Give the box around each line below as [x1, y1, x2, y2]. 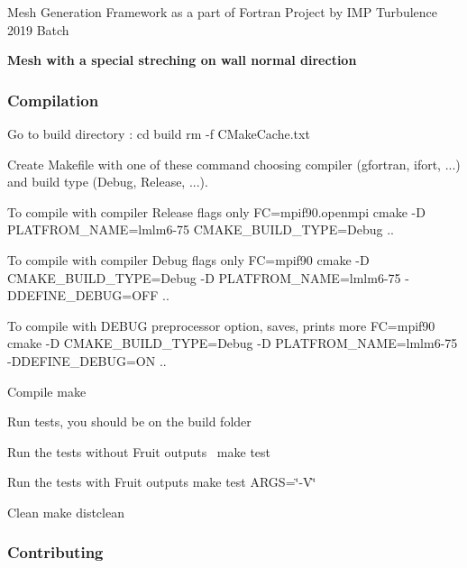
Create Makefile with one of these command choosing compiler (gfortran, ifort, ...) [7, 154, 461, 173]
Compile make [7, 381, 87, 400]
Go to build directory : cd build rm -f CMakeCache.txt [7, 124, 310, 142]
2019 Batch [7, 20, 69, 39]
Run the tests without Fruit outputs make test [7, 442, 271, 461]
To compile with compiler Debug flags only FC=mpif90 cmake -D [7, 250, 370, 269]
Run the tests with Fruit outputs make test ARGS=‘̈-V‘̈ [7, 472, 316, 491]
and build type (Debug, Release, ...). [7, 172, 208, 191]
